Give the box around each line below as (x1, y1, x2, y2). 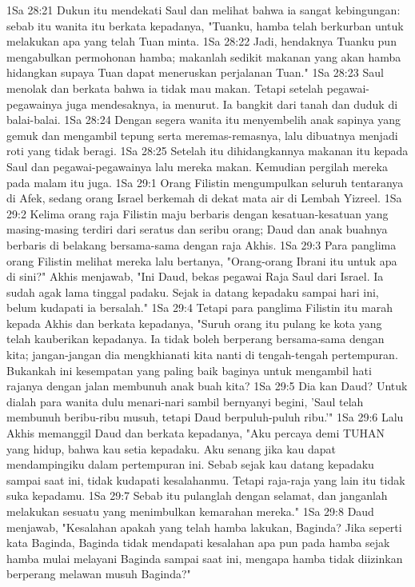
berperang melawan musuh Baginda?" (6, 565, 191, 582)
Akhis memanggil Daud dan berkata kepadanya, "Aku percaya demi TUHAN (6, 425, 385, 441)
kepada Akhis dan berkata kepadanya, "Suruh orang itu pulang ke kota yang (6, 314, 382, 331)
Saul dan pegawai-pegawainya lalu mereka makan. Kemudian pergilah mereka (6, 158, 388, 174)
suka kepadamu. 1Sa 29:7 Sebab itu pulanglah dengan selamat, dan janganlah (6, 487, 388, 504)
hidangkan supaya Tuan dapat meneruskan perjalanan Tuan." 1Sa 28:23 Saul (6, 64, 384, 81)
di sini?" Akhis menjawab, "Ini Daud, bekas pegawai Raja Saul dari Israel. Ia (6, 268, 384, 285)
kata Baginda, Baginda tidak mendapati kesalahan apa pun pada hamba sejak (6, 534, 390, 551)
